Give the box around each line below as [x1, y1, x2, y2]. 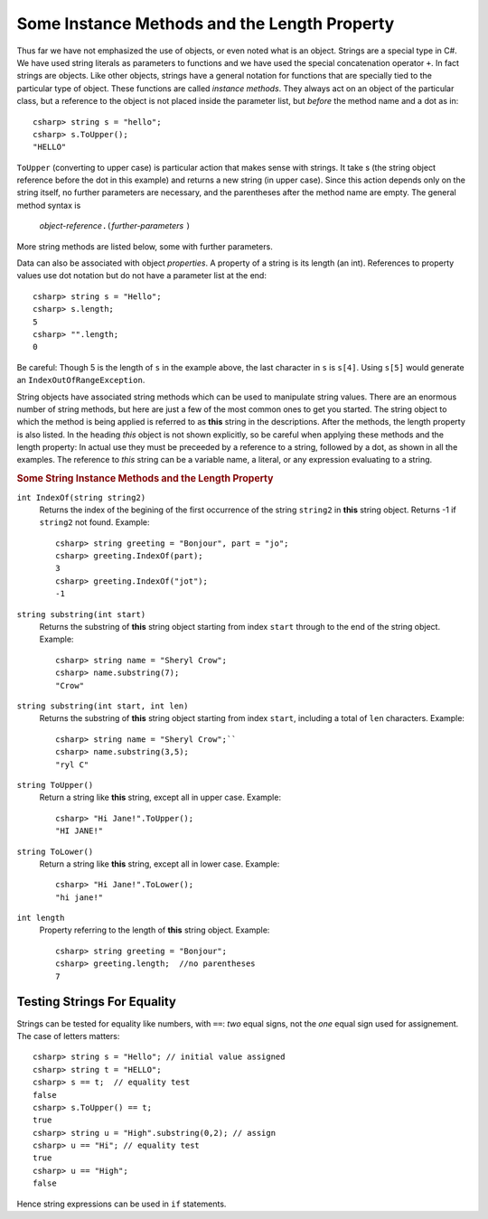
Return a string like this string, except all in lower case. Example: [39, 858, 280, 869]
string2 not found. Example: [39, 517, 150, 528]
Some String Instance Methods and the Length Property [16, 473, 274, 485]
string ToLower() [16, 846, 94, 857]
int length [16, 913, 65, 924]
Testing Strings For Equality [16, 994, 176, 1009]
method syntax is [16, 200, 81, 211]
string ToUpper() [16, 780, 94, 790]
